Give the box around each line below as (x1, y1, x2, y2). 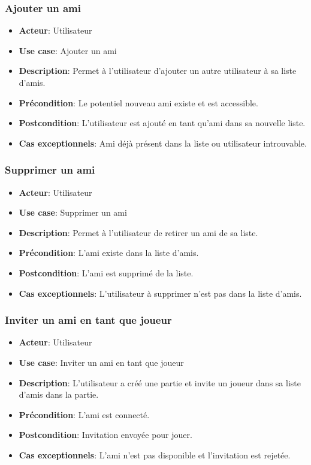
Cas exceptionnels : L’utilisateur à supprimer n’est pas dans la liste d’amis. (19, 287, 302, 299)
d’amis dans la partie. (19, 388, 99, 401)
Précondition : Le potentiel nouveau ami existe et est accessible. (19, 96, 258, 109)
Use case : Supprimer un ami (19, 206, 127, 219)
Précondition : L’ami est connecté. (19, 408, 150, 421)
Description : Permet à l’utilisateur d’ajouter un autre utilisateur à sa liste (19, 64, 297, 77)
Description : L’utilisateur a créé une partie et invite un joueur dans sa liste (19, 376, 301, 389)
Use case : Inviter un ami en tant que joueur (19, 356, 184, 368)
